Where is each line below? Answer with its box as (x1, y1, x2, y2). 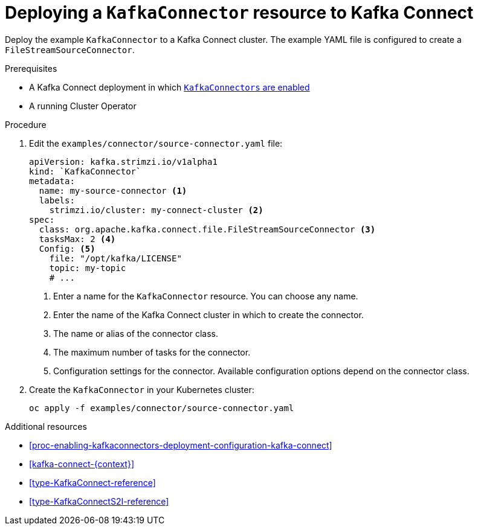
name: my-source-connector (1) (39, 185, 187, 196)
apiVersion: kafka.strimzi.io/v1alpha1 (29, 156, 218, 167)
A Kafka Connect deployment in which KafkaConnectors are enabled (29, 81, 310, 92)
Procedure (5, 119, 47, 130)
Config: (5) (39, 243, 95, 254)
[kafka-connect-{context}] (29, 458, 134, 469)
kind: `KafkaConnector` (29, 166, 141, 176)
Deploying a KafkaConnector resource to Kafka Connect (5, 2, 474, 23)
